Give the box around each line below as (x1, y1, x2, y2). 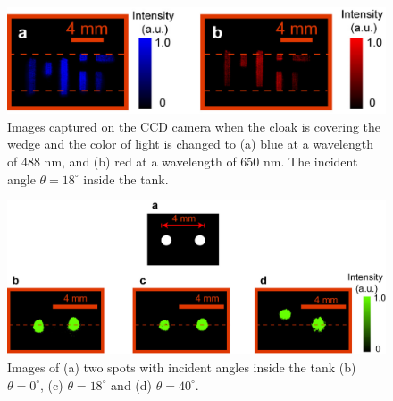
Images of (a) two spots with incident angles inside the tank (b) (7, 358, 356, 377)
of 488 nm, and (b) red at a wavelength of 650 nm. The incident (7, 152, 358, 171)
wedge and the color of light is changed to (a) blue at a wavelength (7, 134, 373, 153)
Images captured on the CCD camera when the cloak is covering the (7, 116, 381, 135)
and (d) (111, 375, 153, 394)
